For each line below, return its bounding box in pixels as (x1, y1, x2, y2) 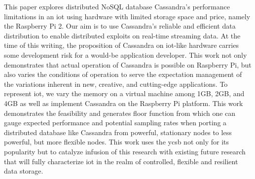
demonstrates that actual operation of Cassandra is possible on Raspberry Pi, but (4, 59, 252, 70)
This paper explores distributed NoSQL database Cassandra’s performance (4, 1, 230, 11)
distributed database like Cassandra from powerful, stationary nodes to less (4, 127, 232, 137)
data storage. (4, 166, 43, 176)
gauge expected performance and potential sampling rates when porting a (4, 117, 227, 128)
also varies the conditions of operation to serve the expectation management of (4, 69, 242, 79)
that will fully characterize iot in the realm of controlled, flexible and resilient (4, 156, 238, 166)
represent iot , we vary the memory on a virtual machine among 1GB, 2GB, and (4, 88, 245, 99)
